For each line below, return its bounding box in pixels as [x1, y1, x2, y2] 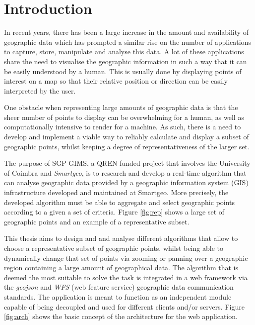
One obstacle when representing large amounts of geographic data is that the [4, 102, 238, 112]
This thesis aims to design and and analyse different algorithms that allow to [4, 233, 238, 243]
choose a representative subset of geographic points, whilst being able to [4, 243, 223, 253]
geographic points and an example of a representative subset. [4, 216, 190, 226]
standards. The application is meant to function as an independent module [4, 291, 232, 302]
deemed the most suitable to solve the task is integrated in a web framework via [4, 272, 248, 282]
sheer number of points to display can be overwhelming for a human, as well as [4, 111, 244, 122]
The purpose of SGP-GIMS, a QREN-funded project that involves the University [4, 158, 251, 168]
